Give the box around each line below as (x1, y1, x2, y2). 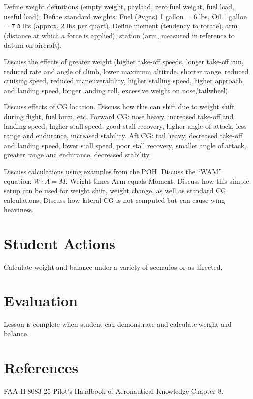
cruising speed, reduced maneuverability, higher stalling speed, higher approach (4, 75, 243, 86)
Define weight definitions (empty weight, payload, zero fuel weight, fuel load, (4, 1, 234, 11)
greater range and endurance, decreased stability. (4, 150, 151, 160)
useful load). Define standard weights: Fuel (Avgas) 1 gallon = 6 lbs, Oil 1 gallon (4, 11, 247, 21)
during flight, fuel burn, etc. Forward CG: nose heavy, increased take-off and (4, 111, 234, 121)
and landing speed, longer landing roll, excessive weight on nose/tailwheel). (4, 85, 230, 95)
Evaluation (4, 290, 78, 310)
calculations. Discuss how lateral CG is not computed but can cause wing (4, 195, 225, 205)
